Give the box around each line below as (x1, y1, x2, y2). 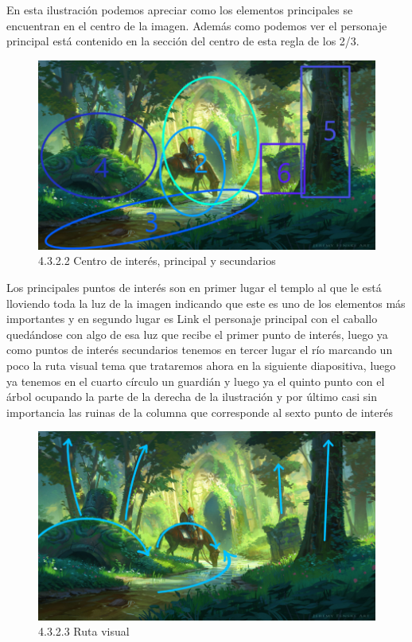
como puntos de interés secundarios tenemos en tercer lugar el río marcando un (6, 341, 393, 358)
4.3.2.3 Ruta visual (38, 623, 130, 640)
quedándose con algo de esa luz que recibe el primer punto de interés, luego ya (6, 325, 388, 342)
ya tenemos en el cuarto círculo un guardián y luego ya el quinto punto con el (6, 372, 385, 389)
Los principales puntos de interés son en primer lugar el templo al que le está (6, 279, 382, 296)
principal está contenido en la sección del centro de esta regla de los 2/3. (6, 33, 360, 49)
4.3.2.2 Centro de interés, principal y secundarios (38, 252, 276, 269)
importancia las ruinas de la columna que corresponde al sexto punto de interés (6, 403, 393, 420)
